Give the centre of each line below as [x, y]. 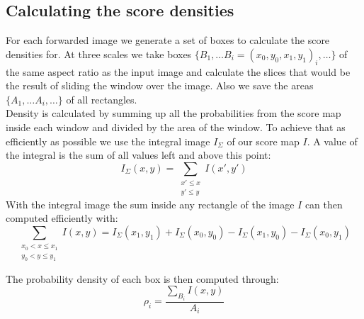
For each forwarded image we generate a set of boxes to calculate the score [168, 40]
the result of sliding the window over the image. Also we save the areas [160, 85]
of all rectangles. [102, 99]
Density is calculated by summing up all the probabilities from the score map [174, 113]
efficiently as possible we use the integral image [108, 141]
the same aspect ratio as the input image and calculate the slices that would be [178, 71]
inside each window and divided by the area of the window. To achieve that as [176, 127]
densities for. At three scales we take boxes [99, 54]
